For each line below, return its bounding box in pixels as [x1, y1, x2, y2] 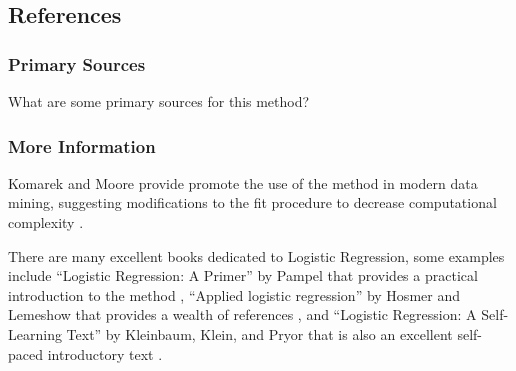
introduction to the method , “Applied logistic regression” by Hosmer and [8, 284, 460, 305]
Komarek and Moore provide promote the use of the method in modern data [8, 172, 478, 193]
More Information [8, 133, 156, 158]
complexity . [8, 212, 84, 232]
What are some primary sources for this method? [8, 91, 310, 111]
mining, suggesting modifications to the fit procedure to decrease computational [8, 192, 497, 213]
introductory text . [47, 343, 163, 364]
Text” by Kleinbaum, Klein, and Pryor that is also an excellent [66, 323, 453, 344]
